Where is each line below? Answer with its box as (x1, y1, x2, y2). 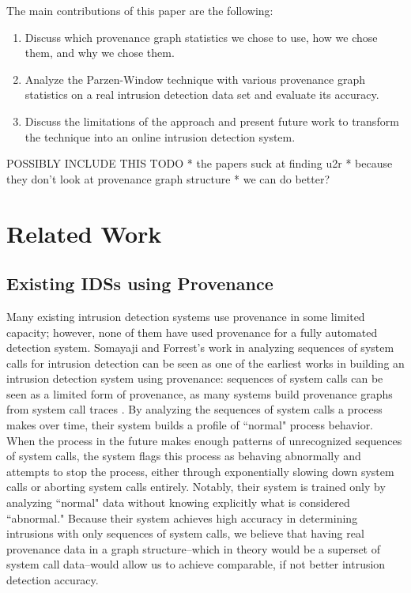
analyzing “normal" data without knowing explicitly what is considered (6, 494, 350, 511)
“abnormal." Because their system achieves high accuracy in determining (6, 509, 358, 526)
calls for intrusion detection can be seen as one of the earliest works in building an (6, 354, 405, 371)
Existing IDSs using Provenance (6, 271, 273, 296)
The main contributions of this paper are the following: (6, 2, 273, 18)
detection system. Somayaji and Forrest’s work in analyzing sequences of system (6, 339, 394, 356)
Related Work (6, 217, 162, 249)
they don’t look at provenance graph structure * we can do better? (6, 170, 330, 187)
